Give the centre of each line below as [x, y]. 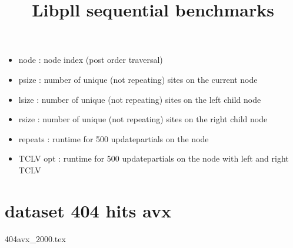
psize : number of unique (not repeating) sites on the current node [138, 79]
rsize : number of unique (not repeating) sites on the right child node [143, 119]
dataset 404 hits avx [88, 210]
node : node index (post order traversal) [91, 60]
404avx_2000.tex [35, 238]
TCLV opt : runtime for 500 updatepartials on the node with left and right [154, 158]
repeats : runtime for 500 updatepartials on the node [114, 138]
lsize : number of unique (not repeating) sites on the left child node [140, 99]
